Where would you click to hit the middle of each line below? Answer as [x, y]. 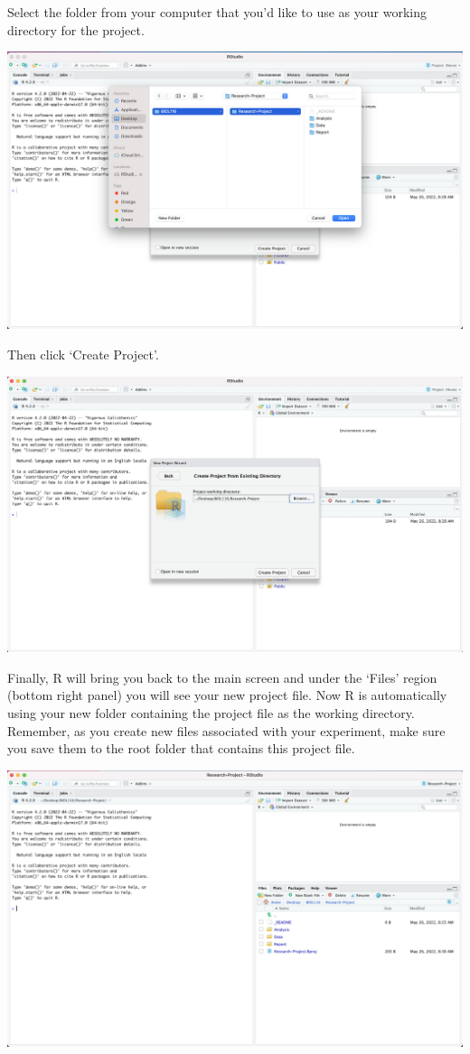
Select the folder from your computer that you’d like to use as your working [217, 12]
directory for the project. [76, 29]
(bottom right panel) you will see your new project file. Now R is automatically [227, 695]
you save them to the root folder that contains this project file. [181, 748]
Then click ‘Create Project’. [83, 354]
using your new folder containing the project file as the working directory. [211, 712]
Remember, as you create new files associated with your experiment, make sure [226, 730]
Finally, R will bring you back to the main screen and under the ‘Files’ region [222, 677]
